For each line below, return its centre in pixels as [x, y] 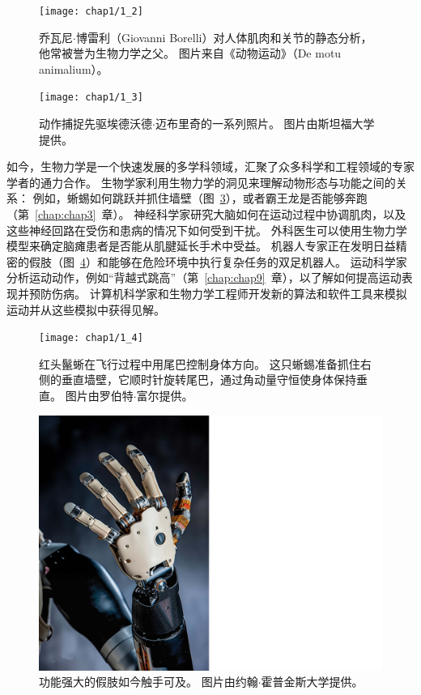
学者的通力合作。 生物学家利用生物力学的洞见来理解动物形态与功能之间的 [201, 182]
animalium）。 [74, 68]
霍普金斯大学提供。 [312, 682]
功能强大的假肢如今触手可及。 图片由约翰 [149, 682]
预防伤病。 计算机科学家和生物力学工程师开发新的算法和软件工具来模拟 [218, 294]
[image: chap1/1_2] [91, 11]
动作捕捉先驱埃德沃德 [96, 124]
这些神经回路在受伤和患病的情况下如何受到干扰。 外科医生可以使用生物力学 [207, 230]
